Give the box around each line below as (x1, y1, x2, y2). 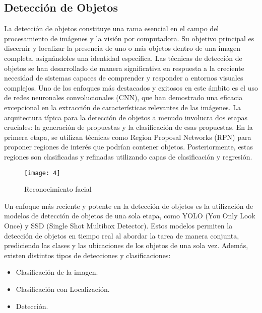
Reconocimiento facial (24, 184, 92, 194)
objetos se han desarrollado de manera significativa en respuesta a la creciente (4, 62, 244, 73)
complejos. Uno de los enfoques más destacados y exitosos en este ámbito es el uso (4, 82, 258, 93)
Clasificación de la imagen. (16, 267, 98, 277)
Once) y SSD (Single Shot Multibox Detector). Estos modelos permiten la (4, 220, 233, 230)
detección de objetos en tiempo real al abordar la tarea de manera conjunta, (4, 230, 239, 241)
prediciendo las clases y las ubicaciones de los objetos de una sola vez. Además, (4, 240, 248, 251)
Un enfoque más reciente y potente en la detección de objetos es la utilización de (4, 200, 253, 211)
